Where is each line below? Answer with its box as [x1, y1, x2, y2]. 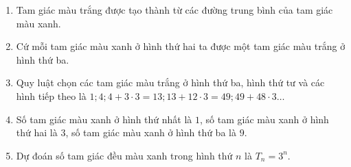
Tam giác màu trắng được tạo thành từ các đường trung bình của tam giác [16, 3, 333, 16]
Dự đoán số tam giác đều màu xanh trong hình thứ [16, 148, 233, 162]
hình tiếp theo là [16, 88, 87, 103]
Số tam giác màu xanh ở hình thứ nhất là [16, 112, 192, 126]
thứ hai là [16, 125, 58, 140]
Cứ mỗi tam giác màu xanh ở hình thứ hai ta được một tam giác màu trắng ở [16, 39, 346, 53]
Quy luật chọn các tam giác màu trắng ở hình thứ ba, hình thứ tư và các [16, 75, 325, 90]
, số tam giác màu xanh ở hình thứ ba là [65, 125, 236, 140]
